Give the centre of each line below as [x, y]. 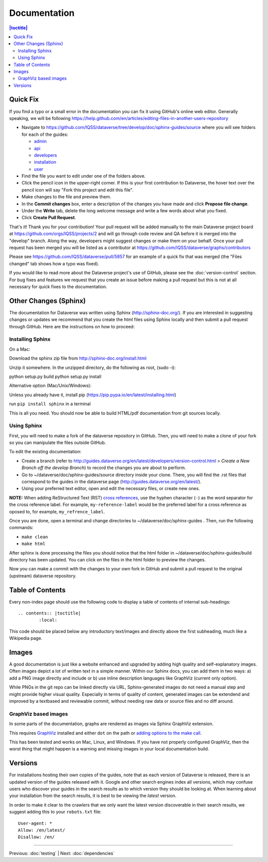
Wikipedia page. [26, 638]
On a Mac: [20, 349]
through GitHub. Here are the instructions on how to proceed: [72, 326]
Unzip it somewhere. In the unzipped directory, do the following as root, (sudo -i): [93, 368]
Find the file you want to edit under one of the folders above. [84, 176]
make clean [35, 537]
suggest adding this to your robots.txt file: [55, 812]
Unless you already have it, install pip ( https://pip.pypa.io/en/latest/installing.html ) [93, 395]
